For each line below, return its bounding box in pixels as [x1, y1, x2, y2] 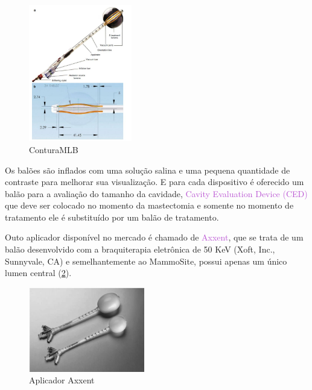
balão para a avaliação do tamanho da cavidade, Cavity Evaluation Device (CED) [5, 187, 308, 200]
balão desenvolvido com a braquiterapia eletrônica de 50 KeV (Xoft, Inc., [5, 243, 275, 256]
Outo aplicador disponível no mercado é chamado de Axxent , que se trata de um [5, 231, 304, 244]
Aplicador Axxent [29, 374, 95, 386]
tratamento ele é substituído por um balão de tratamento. [5, 210, 219, 223]
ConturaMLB [29, 143, 78, 156]
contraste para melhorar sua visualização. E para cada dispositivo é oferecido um [5, 175, 304, 188]
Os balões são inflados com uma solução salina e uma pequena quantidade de [5, 163, 290, 176]
